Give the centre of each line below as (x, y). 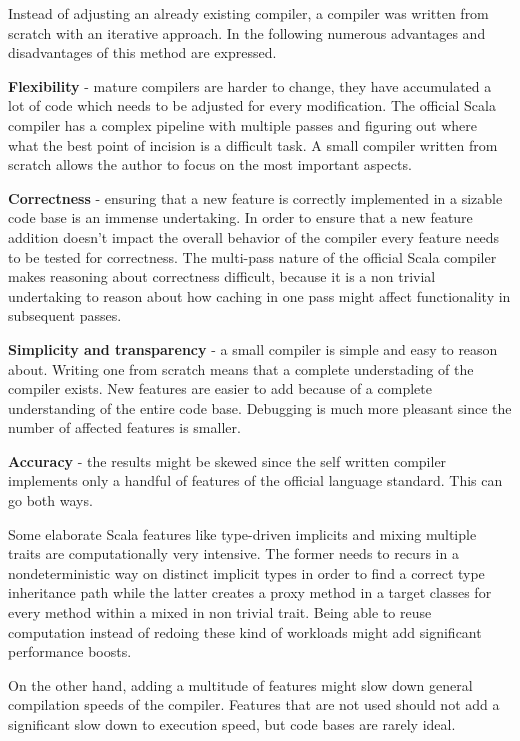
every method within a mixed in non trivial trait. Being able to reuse (220, 612)
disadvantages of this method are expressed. (142, 52)
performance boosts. (70, 651)
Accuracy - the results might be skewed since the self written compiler (227, 460)
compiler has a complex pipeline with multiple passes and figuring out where (243, 124)
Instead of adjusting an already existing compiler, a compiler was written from (248, 13)
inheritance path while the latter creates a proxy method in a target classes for (250, 592)
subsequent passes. (65, 315)
